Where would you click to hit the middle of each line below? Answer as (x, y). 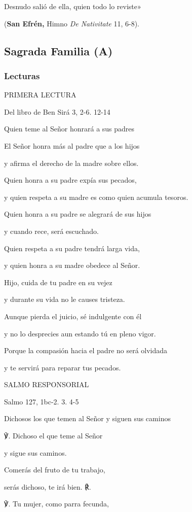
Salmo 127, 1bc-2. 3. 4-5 (42, 401)
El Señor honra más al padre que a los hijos (72, 145)
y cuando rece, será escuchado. (51, 231)
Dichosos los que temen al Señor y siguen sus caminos (87, 418)
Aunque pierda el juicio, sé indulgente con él (73, 316)
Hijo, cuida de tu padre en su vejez (58, 282)
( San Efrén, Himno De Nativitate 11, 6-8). (72, 23)
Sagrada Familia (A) (59, 50)
